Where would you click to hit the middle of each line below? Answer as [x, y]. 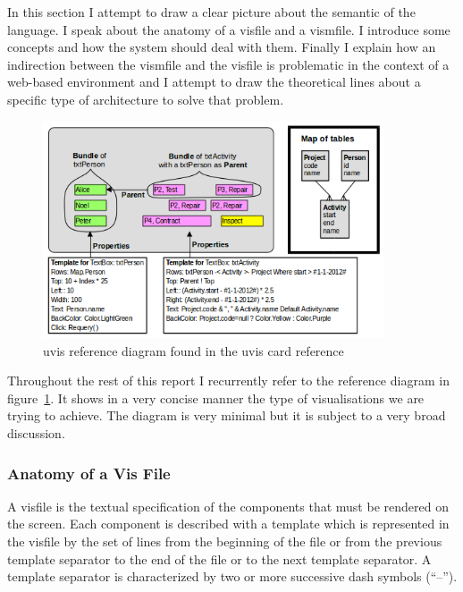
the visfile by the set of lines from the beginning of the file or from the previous [225, 541]
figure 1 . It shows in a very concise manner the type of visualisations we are [216, 397]
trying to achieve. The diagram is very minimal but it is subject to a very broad [227, 415]
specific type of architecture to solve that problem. [146, 99]
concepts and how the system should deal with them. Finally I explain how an [222, 47]
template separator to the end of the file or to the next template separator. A [219, 558]
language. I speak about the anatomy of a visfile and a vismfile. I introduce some [229, 29]
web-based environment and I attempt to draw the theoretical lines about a [214, 82]
